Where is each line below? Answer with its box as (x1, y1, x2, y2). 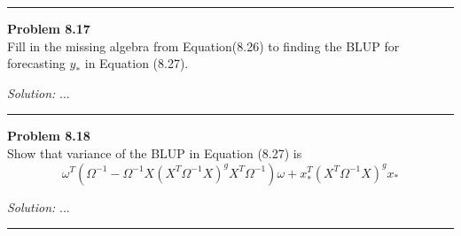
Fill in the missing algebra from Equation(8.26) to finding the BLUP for (7, 36, 400, 55)
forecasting (7, 54, 66, 72)
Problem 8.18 (7, 126, 90, 145)
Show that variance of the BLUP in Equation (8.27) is (7, 143, 302, 162)
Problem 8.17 (7, 19, 90, 37)
